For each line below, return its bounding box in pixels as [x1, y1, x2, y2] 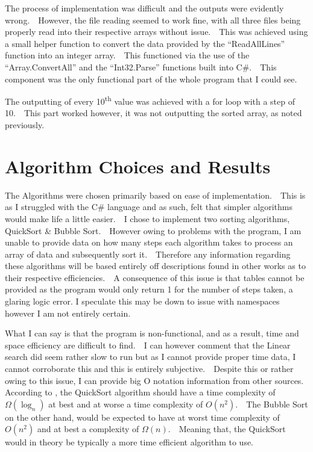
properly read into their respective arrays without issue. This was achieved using [5, 25, 308, 38]
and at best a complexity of [37, 423, 139, 435]
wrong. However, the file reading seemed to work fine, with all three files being [5, 13, 301, 26]
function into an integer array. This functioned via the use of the [5, 49, 250, 61]
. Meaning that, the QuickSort [168, 423, 286, 435]
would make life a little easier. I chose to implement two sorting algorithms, [5, 212, 290, 224]
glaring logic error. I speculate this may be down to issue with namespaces [5, 295, 280, 308]
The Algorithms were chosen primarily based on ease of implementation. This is [5, 188, 306, 201]
